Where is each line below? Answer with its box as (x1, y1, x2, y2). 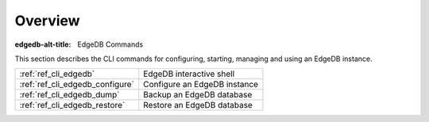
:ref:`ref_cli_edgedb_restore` (19, 100, 126, 111)
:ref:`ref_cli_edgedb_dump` (19, 90, 120, 101)
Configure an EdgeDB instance (143, 79, 258, 90)
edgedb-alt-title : (14, 40, 71, 49)
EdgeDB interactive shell (143, 68, 235, 79)
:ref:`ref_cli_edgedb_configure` (19, 79, 135, 90)
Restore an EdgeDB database (143, 100, 253, 111)
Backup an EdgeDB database (143, 90, 253, 101)
